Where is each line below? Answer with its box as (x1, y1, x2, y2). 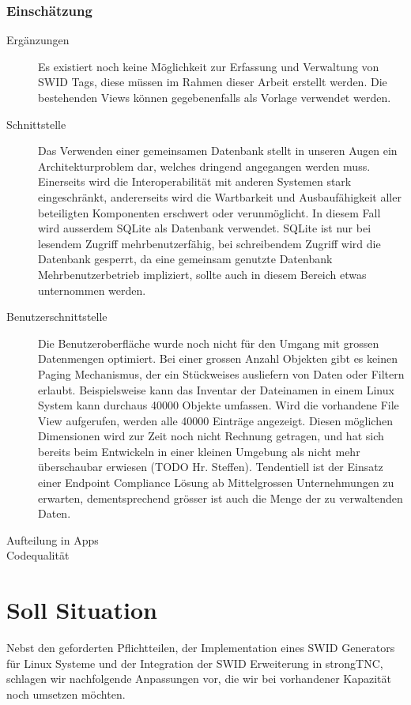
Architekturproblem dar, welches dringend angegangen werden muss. (38, 157, 371, 174)
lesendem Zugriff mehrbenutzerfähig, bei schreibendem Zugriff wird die (38, 235, 381, 251)
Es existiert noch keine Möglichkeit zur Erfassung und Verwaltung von (38, 58, 379, 74)
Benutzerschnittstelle (6, 308, 107, 325)
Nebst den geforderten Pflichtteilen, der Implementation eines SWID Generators (6, 639, 395, 656)
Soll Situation (6, 594, 157, 626)
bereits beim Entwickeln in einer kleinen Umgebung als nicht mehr (38, 443, 360, 459)
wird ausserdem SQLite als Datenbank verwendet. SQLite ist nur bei (38, 220, 371, 236)
